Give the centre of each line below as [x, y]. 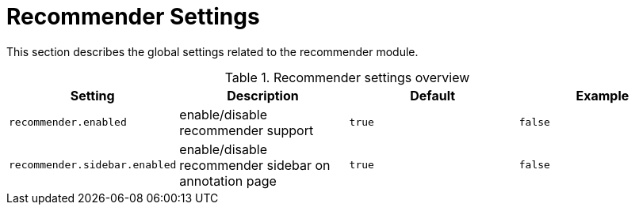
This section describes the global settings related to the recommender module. [212, 51]
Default [433, 95]
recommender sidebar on [255, 165]
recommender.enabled [68, 122]
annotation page [228, 181]
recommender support [247, 130]
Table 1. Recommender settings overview [347, 77]
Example [602, 95]
